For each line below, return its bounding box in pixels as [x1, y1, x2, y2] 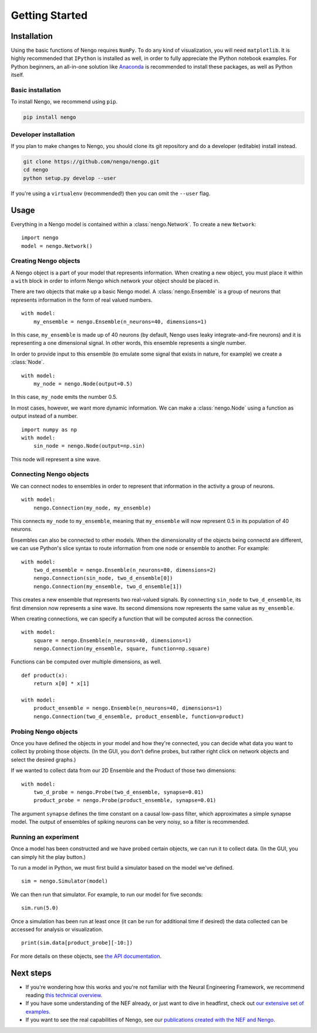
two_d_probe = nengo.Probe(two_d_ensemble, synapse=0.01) [33, 789, 204, 796]
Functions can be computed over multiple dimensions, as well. [11, 658, 161, 665]
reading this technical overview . [25, 992, 103, 999]
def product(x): [21, 672, 68, 679]
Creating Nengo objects [11, 257, 80, 265]
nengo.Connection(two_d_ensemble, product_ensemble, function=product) [33, 713, 244, 720]
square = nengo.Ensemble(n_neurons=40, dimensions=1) [33, 637, 192, 643]
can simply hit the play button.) [11, 853, 86, 860]
